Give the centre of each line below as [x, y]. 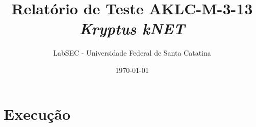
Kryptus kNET [132, 29]
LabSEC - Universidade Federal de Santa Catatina [132, 53]
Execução [37, 113]
